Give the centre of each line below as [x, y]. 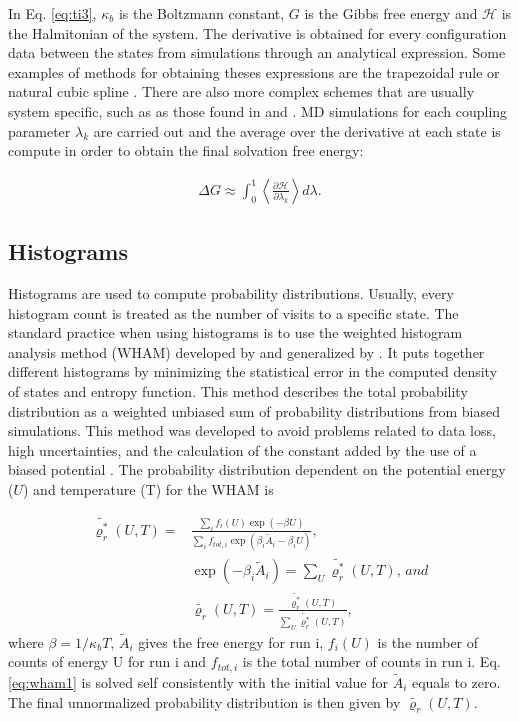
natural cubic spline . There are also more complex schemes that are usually [241, 91]
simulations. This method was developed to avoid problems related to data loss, [252, 430]
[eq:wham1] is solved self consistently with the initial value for [198, 682]
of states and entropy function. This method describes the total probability [238, 390]
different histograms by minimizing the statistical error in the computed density [253, 371]
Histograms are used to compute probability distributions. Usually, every [231, 292]
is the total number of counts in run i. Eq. [371, 661]
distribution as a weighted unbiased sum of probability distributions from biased [254, 410]
